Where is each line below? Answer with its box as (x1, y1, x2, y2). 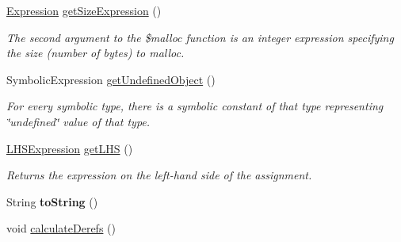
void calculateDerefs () (6, 220, 116, 236)
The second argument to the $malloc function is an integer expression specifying (6, 29, 394, 45)
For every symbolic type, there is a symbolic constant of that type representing (6, 98, 384, 114)
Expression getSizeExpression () (6, 2, 162, 18)
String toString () (6, 193, 98, 209)
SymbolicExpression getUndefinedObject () (6, 71, 216, 87)
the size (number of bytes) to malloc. (6, 44, 185, 61)
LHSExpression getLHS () (6, 140, 133, 156)
